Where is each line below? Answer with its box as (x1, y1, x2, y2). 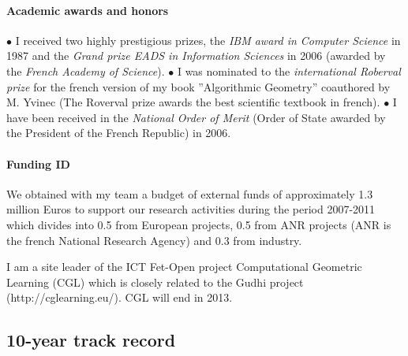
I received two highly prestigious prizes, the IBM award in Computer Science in (15, 32, 401, 48)
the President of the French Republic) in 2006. (6, 124, 231, 141)
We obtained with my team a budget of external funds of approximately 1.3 (6, 185, 373, 202)
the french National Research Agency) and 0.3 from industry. (6, 232, 302, 248)
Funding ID (6, 155, 70, 172)
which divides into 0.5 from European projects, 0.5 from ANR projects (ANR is (6, 216, 391, 232)
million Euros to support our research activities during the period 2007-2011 (6, 201, 376, 217)
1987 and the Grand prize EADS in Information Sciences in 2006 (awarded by (6, 47, 386, 64)
